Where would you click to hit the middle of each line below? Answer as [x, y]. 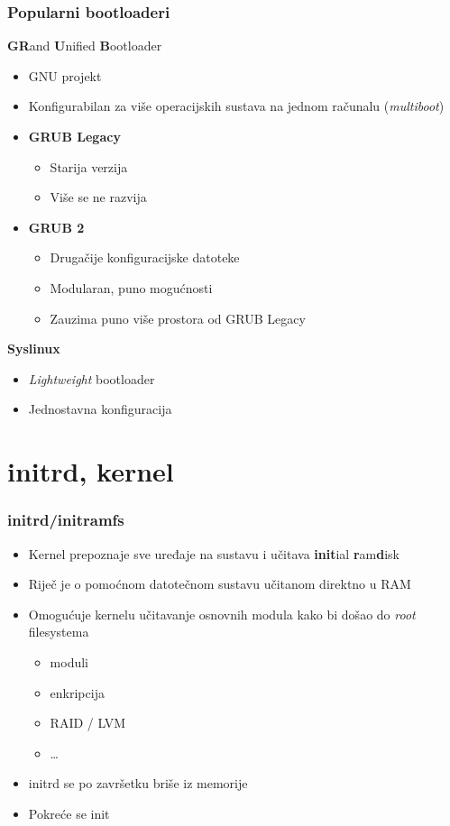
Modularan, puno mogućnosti [131, 287]
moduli [69, 661]
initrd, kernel [91, 471]
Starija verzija [89, 166]
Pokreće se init [69, 813]
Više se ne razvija [98, 197]
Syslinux [34, 349]
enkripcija [77, 692]
